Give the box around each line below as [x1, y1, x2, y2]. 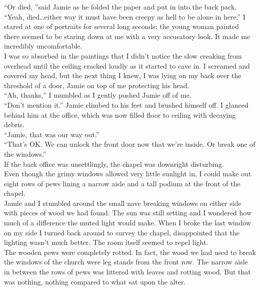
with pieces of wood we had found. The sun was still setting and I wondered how [4, 207, 252, 218]
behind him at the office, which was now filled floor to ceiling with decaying [4, 109, 236, 120]
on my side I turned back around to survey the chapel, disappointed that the [4, 227, 239, 237]
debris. [4, 119, 24, 130]
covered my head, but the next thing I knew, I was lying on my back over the [4, 70, 241, 81]
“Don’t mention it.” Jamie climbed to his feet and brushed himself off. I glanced [4, 99, 248, 110]
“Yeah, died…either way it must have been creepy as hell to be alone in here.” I [4, 11, 245, 22]
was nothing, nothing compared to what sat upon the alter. [4, 276, 186, 286]
